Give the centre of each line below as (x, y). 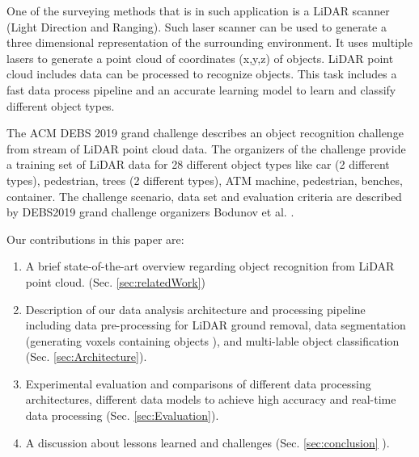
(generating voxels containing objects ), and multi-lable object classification (212, 340)
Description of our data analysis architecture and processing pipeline (195, 309)
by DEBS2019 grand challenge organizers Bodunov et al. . (150, 212)
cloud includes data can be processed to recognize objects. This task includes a (202, 74)
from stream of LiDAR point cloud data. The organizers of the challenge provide (206, 148)
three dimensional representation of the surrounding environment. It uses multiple (209, 42)
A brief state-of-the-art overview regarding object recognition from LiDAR (210, 266)
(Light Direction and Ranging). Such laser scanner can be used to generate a (197, 26)
